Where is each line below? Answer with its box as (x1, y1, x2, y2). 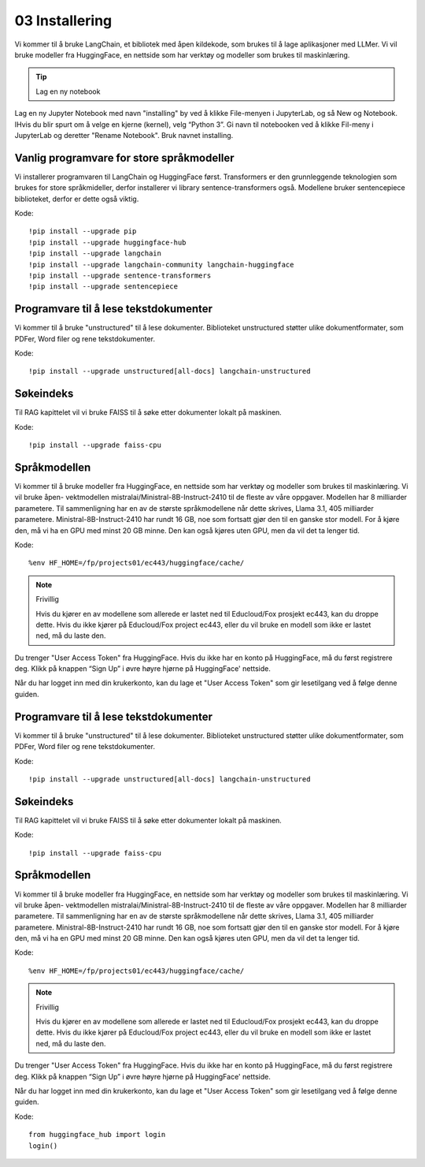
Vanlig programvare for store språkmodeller (14, 151, 235, 165)
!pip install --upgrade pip (28, 227, 137, 236)
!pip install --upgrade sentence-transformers (28, 270, 212, 280)
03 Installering (14, 12, 113, 29)
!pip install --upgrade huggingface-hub (28, 237, 187, 247)
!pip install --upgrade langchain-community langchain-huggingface (28, 260, 294, 269)
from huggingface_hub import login (28, 1130, 166, 1139)
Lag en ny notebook (35, 87, 101, 96)
